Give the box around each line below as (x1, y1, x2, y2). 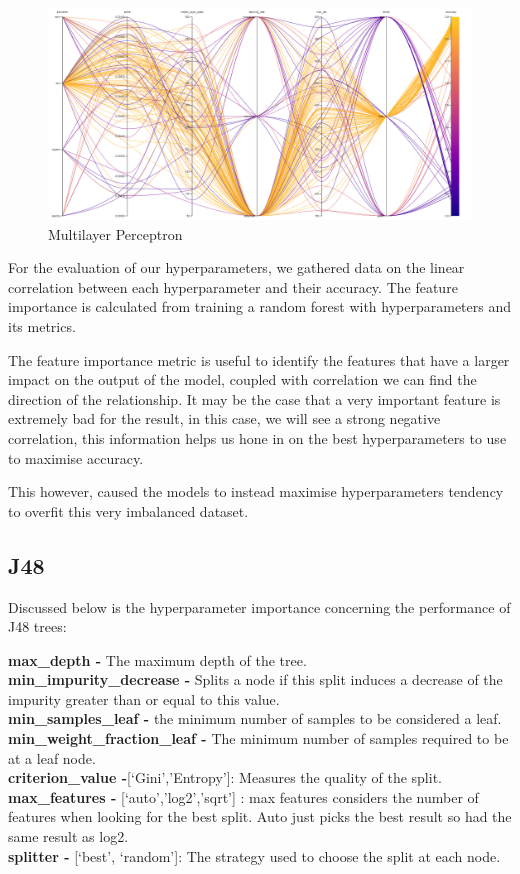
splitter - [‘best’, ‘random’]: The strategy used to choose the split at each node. (8, 845, 501, 866)
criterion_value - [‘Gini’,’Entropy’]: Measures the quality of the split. (8, 767, 442, 788)
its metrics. (8, 315, 76, 336)
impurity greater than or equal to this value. (8, 688, 280, 709)
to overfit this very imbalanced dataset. (8, 500, 249, 521)
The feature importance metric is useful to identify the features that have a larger (8, 349, 510, 370)
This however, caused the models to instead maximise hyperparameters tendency (8, 481, 504, 502)
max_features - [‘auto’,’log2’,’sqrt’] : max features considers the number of (8, 786, 479, 807)
